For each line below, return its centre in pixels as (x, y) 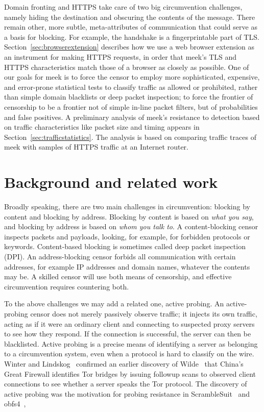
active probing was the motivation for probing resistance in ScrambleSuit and (127, 393)
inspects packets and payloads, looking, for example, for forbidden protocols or (127, 236)
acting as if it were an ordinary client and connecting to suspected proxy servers (129, 323)
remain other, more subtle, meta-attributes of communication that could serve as (131, 27)
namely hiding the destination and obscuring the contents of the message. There (130, 17)
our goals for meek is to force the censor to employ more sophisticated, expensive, (132, 77)
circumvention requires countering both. (67, 286)
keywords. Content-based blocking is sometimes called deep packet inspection (125, 246)
